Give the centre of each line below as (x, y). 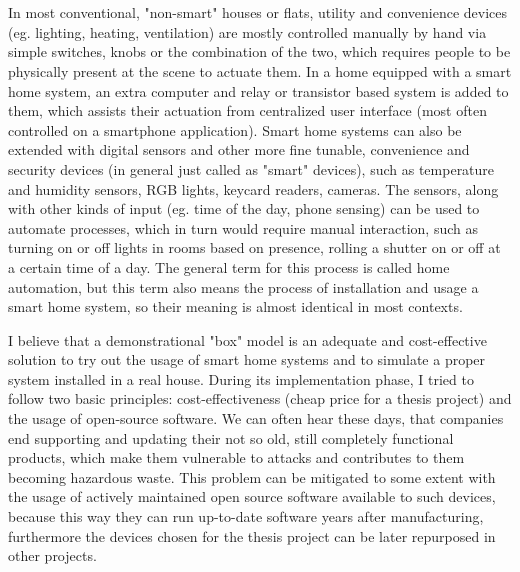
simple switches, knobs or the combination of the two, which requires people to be (259, 51)
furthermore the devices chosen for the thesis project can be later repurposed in (252, 535)
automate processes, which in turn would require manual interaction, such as (243, 227)
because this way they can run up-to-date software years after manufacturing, (246, 516)
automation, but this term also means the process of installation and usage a (243, 286)
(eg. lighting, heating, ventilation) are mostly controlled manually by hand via (247, 31)
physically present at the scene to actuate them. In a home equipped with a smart (260, 70)
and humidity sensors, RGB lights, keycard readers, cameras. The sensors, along (253, 188)
